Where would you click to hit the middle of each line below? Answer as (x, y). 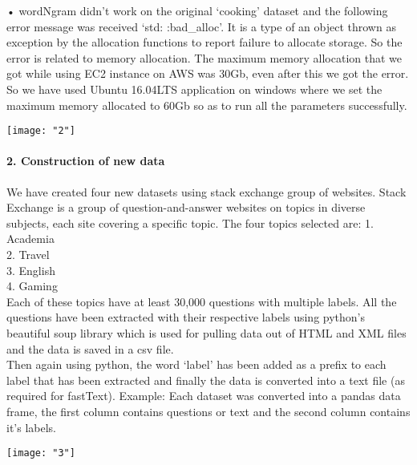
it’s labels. (31, 427)
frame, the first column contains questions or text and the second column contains (208, 411)
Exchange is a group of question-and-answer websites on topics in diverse (186, 207)
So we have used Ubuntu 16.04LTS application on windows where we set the (194, 89)
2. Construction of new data (86, 161)
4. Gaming (32, 286)
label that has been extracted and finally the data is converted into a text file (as (206, 380)
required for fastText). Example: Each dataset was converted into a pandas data (204, 396)
